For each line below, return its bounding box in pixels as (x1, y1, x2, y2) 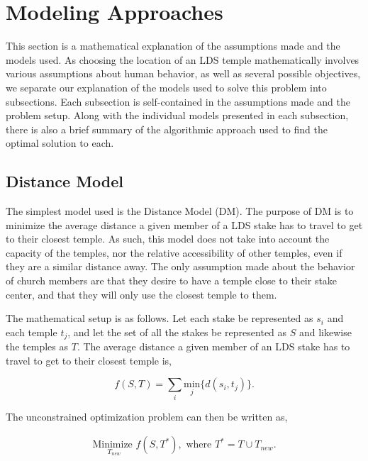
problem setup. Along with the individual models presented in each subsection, (6, 108, 349, 123)
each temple (6, 324, 57, 339)
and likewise (299, 324, 352, 339)
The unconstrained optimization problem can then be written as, (6, 409, 288, 423)
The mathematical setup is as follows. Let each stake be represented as (6, 311, 313, 326)
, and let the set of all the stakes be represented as (67, 324, 287, 339)
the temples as (6, 339, 69, 354)
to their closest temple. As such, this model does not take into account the (6, 231, 330, 246)
